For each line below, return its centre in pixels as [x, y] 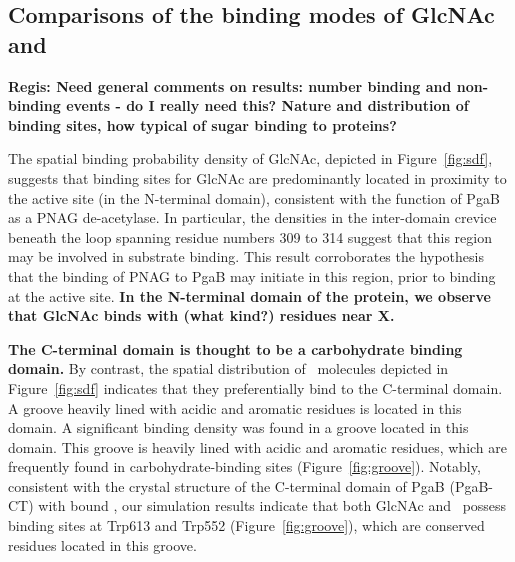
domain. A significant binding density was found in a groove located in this [238, 427]
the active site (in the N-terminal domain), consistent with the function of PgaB [254, 197]
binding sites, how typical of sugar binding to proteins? [202, 124]
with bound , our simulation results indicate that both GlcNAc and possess [272, 505]
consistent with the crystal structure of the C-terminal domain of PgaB [226, 485]
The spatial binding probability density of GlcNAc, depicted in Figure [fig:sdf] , [250, 158]
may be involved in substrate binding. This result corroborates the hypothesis [246, 256]
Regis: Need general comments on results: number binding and [230, 85]
